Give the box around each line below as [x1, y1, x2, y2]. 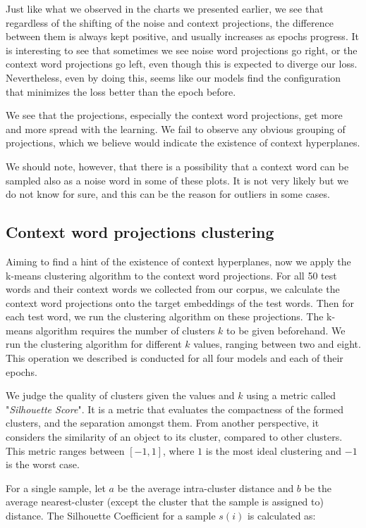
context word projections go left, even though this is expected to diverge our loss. [6, 56, 358, 71]
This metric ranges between [6, 443, 125, 458]
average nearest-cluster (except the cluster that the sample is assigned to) [6, 494, 324, 509]
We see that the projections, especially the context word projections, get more [6, 108, 343, 122]
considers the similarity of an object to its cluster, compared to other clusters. [6, 429, 343, 444]
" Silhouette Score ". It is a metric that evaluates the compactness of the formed [6, 401, 343, 416]
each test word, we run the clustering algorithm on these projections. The [6, 309, 324, 324]
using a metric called [246, 388, 336, 403]
